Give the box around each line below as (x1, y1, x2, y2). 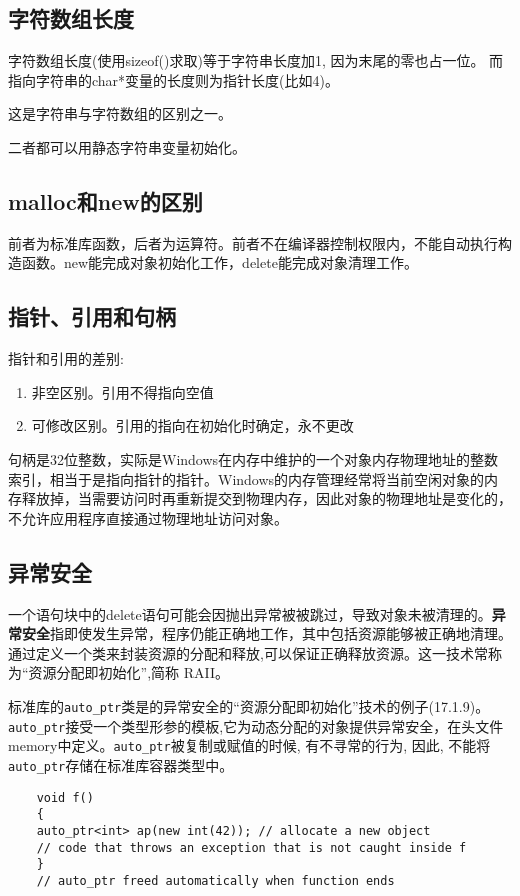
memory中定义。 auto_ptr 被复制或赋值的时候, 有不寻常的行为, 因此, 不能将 (8, 735, 491, 756)
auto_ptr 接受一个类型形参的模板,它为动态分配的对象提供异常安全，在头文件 (8, 715, 504, 736)
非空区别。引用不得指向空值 (31, 381, 214, 402)
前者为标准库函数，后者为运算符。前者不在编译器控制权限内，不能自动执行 (8, 232, 498, 253)
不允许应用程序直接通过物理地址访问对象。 (8, 507, 288, 528)
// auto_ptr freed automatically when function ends (36, 873, 395, 888)
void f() (36, 790, 94, 805)
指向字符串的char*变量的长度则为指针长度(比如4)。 (8, 69, 339, 90)
